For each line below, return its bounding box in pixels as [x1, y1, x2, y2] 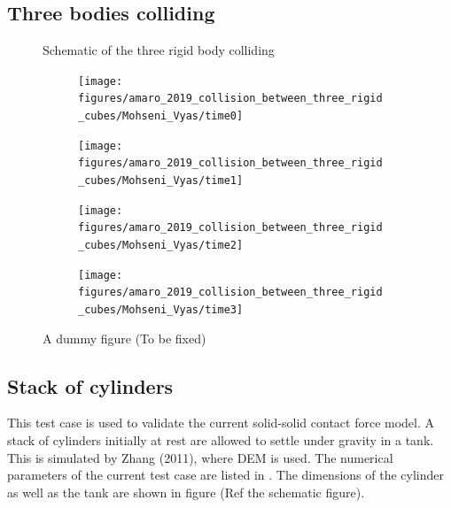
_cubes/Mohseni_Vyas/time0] [78, 110, 244, 123]
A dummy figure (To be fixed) [43, 328, 206, 347]
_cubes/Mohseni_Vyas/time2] [78, 239, 244, 252]
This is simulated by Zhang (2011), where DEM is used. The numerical [7, 448, 393, 466]
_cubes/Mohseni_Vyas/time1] [78, 174, 244, 188]
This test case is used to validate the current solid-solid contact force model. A [7, 413, 435, 432]
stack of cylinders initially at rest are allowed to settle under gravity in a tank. [7, 431, 434, 450]
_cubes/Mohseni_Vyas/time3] [78, 304, 244, 317]
